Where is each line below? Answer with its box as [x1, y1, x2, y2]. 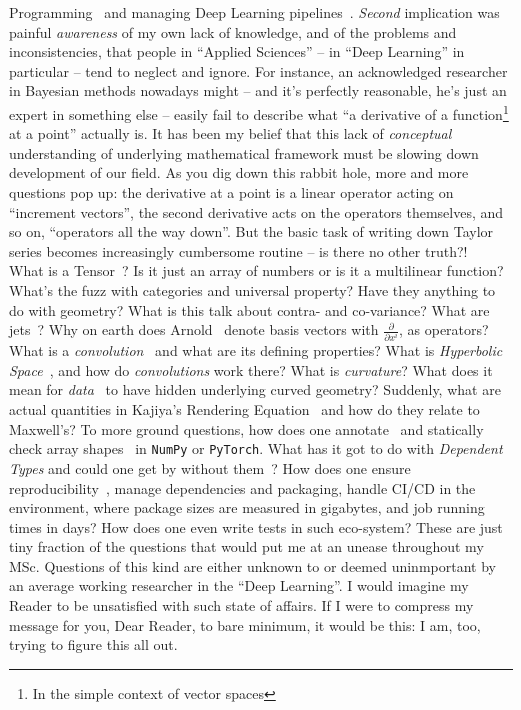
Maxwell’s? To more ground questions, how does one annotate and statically [9, 418, 484, 439]
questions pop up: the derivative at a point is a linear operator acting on [9, 182, 454, 202]
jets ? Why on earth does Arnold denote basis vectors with [9, 319, 379, 340]
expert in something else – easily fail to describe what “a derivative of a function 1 [9, 100, 509, 124]
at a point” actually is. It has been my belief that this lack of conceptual [9, 123, 452, 144]
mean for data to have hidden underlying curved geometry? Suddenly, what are [9, 379, 501, 400]
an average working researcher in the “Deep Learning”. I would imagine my [9, 575, 469, 596]
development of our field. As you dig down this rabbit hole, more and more [9, 162, 469, 183]
